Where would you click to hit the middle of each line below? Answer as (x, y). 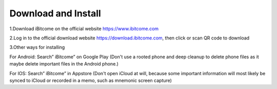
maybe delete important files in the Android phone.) (64, 64)
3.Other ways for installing (37, 47)
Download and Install (55, 13)
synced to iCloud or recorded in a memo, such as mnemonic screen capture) (91, 80)
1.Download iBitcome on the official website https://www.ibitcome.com (84, 29)
